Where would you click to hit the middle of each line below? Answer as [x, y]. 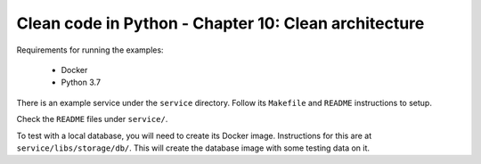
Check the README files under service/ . [92, 119]
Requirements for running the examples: [90, 50]
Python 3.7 [81, 82]
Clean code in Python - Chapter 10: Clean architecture [220, 23]
